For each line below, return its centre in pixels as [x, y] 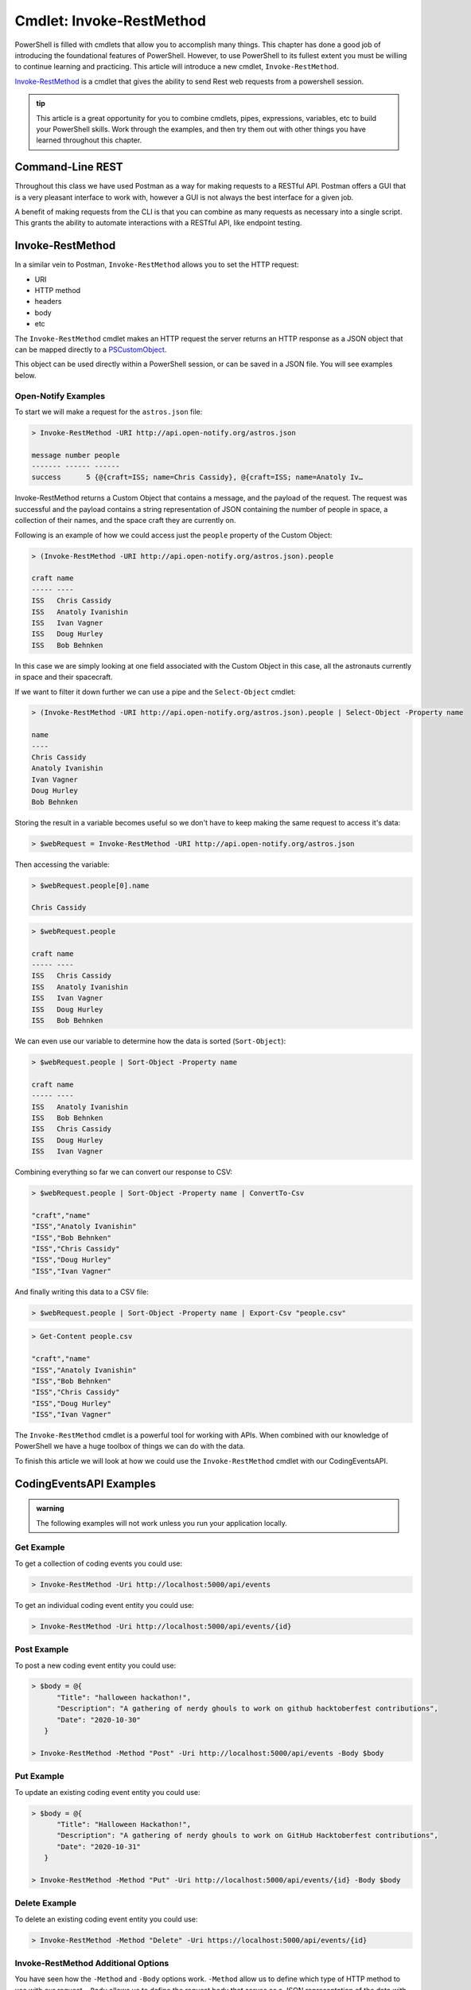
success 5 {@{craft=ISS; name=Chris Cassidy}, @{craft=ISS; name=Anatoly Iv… [197, 477]
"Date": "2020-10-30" [99, 1720]
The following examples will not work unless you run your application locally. [162, 1523]
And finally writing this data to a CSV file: [82, 1292]
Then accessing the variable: [62, 864]
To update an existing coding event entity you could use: [107, 1792]
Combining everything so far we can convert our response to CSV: [124, 1172]
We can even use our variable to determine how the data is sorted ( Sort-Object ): [150, 1041]
